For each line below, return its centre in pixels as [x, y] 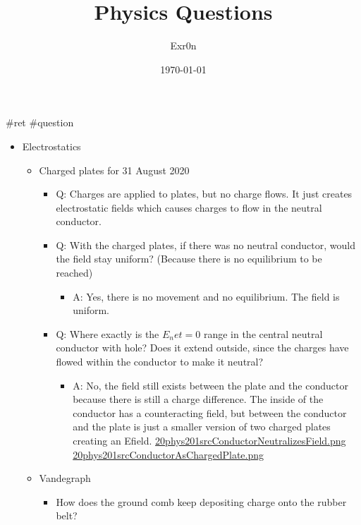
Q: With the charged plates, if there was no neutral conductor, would [206, 245]
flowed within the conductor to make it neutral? [160, 362]
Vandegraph [65, 478]
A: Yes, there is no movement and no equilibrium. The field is [206, 296]
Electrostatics [51, 146]
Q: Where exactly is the [108, 333]
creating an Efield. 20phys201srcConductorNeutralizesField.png [209, 440]
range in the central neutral [263, 333]
